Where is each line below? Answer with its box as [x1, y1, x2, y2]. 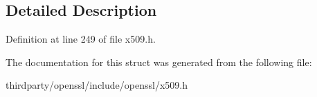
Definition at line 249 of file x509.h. [6, 32, 156, 46]
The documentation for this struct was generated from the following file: [6, 54, 312, 69]
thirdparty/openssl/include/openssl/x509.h [6, 78, 188, 92]
